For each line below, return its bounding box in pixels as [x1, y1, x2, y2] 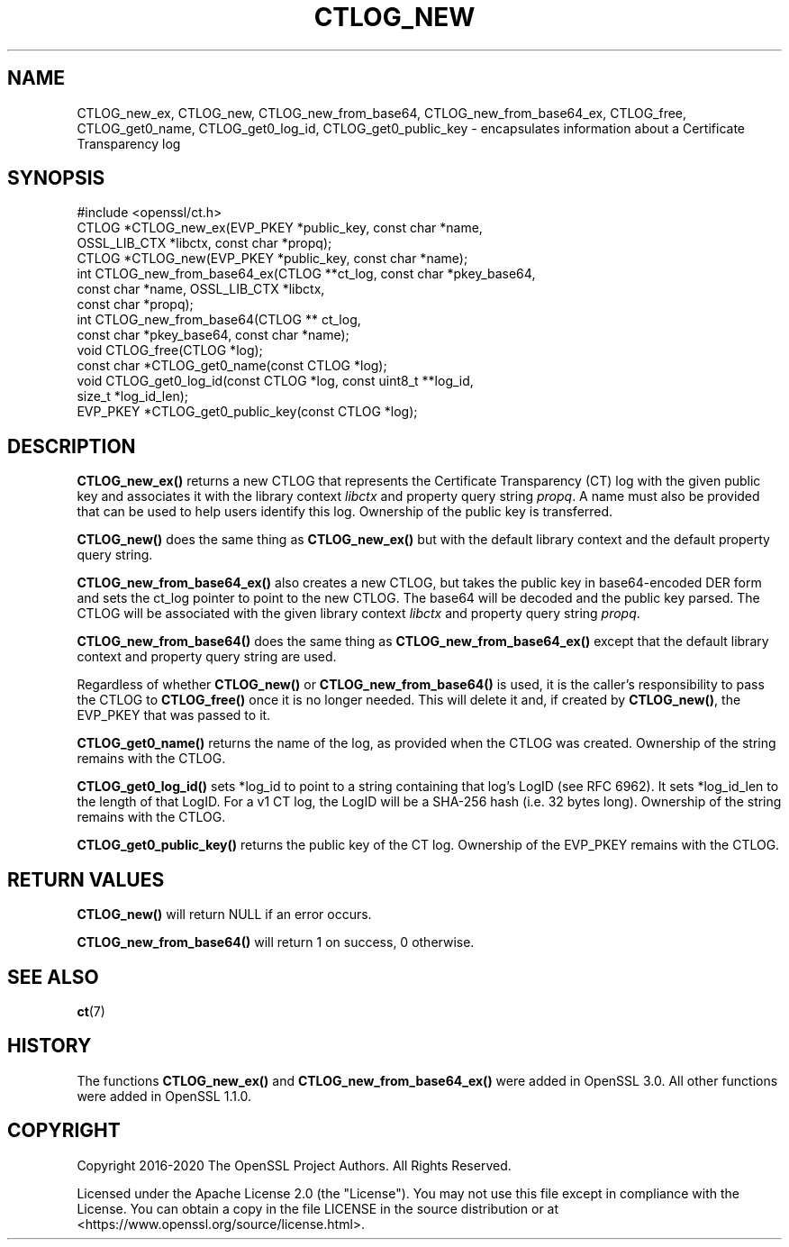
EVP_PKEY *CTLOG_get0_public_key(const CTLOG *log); [77, 404, 418, 420]
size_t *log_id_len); [77, 388, 188, 405]
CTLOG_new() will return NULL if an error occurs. [77, 906, 372, 923]
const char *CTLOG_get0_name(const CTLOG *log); [77, 358, 387, 374]
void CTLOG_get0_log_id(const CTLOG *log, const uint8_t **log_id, [77, 373, 474, 389]
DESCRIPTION [7, 434, 136, 458]
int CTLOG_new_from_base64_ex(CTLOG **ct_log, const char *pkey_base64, [77, 266, 536, 282]
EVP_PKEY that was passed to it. [77, 707, 271, 724]
